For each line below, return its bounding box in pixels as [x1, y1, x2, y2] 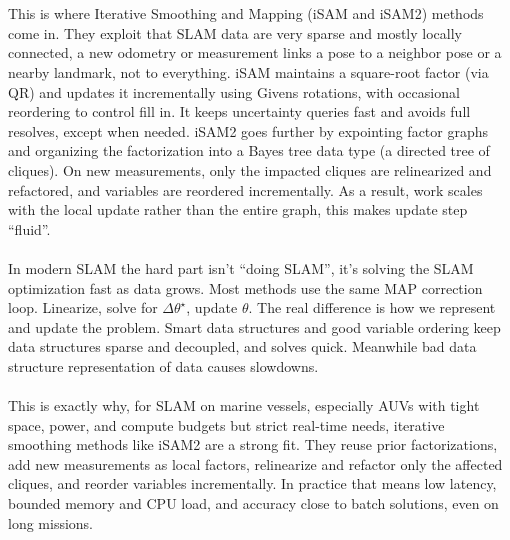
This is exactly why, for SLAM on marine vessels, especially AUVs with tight [8, 395, 480, 416]
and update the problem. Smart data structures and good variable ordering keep [8, 316, 501, 337]
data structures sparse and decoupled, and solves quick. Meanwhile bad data [8, 336, 477, 357]
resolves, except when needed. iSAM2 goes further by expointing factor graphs [8, 120, 489, 141]
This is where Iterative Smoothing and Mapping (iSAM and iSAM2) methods [8, 3, 484, 24]
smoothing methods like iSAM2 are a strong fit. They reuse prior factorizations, [8, 434, 498, 455]
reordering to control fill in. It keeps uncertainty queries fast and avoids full [8, 101, 471, 122]
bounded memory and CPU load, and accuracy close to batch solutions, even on [8, 493, 499, 514]
